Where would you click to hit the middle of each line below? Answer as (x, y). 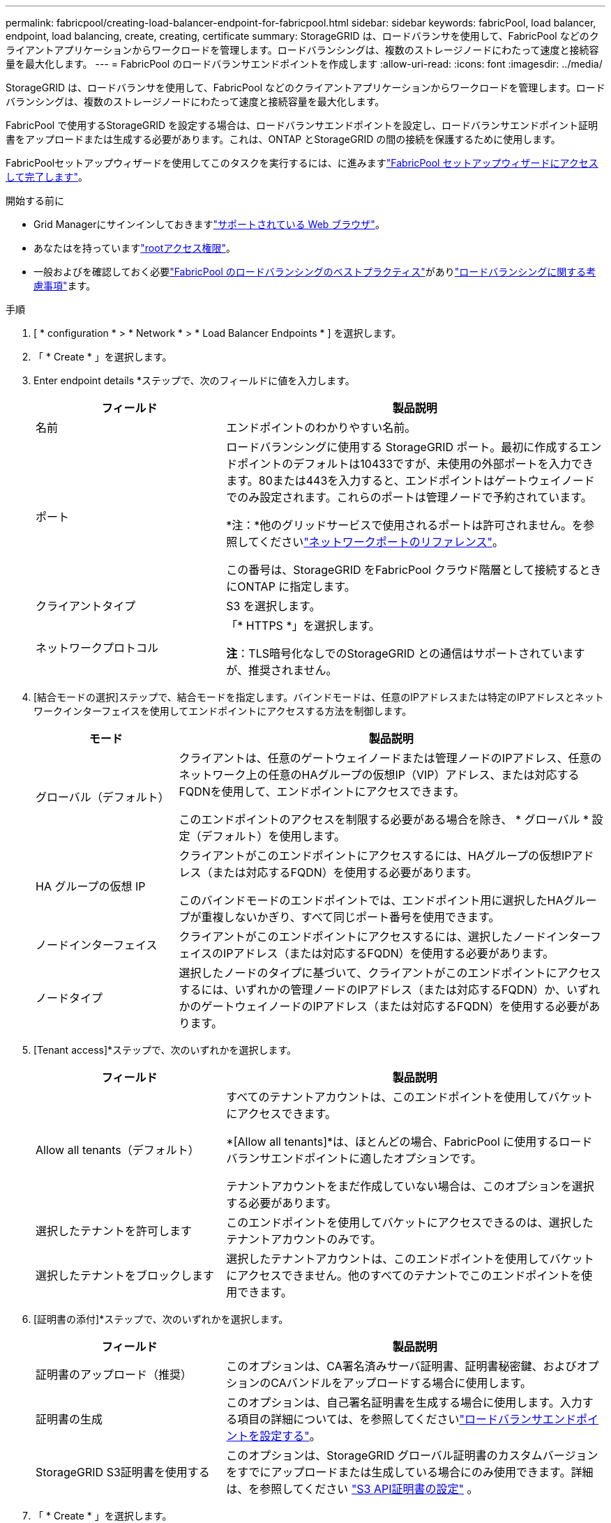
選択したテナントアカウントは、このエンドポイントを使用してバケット (410, 1259)
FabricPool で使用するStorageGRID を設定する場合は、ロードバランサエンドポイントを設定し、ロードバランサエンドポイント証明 (302, 125)
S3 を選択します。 (273, 606)
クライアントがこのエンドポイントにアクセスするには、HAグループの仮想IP (375, 856)
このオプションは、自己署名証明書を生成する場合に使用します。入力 (404, 1402)
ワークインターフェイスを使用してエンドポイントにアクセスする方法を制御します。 (223, 711)
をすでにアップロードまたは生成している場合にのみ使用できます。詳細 (410, 1472)
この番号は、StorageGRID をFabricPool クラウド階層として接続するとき (414, 570)
